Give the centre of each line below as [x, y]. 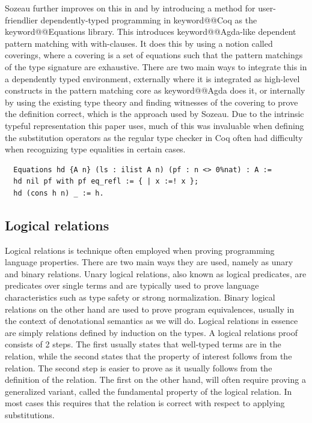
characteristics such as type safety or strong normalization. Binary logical [140, 297]
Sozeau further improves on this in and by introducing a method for [130, 8]
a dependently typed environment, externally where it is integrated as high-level [152, 78]
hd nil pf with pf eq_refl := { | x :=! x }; [106, 181]
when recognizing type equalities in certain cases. [95, 149]
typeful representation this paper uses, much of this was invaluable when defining [154, 125]
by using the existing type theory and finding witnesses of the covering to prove [151, 102]
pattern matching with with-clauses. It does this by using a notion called [139, 43]
